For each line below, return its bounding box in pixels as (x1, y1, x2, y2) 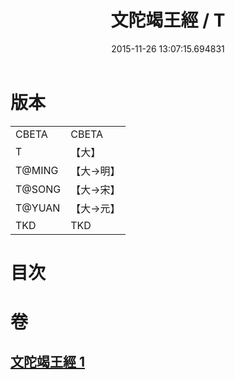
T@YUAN (15, 201, 61, 215)
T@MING (15, 163, 59, 177)
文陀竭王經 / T (110, 9, 226, 32)
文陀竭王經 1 (10, 354, 86, 371)
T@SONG (15, 182, 62, 196)
